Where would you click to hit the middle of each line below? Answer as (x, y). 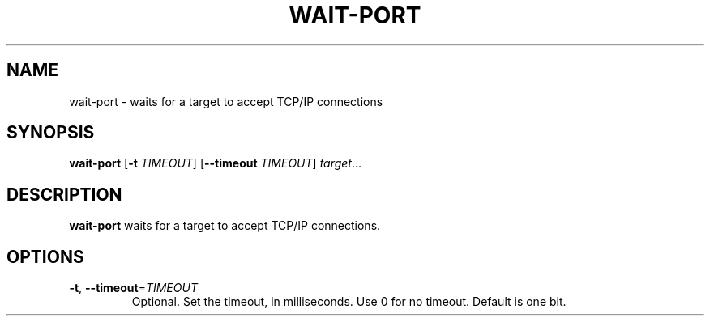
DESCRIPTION (64, 194)
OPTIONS (45, 256)
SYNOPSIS (51, 133)
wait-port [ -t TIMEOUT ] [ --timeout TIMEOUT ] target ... (216, 163)
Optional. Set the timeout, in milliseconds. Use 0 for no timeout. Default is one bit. (349, 302)
